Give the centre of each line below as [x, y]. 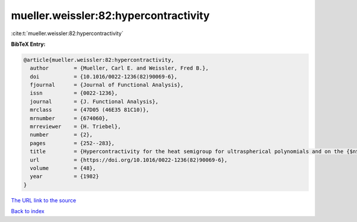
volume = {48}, [63, 168]
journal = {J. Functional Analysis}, [94, 101]
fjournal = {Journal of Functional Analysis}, [107, 85]
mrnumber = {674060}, [69, 118]
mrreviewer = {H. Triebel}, [76, 127]
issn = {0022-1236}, [74, 93]
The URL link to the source [44, 200]
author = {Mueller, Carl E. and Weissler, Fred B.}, [119, 68]
